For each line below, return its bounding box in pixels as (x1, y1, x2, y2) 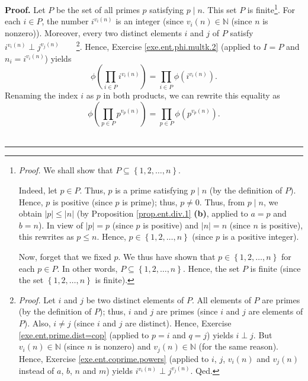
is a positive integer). (222, 230, 299, 243)
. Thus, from (199, 195, 245, 208)
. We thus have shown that (118, 250, 216, 263)
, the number (41, 15, 89, 27)
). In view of (38, 218, 83, 231)
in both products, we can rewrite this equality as (103, 89, 280, 101)
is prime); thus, (122, 195, 178, 208)
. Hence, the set (182, 262, 240, 274)
